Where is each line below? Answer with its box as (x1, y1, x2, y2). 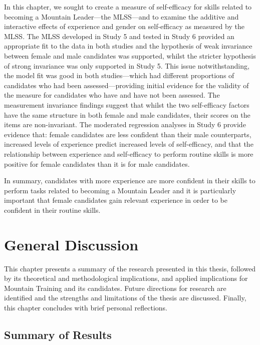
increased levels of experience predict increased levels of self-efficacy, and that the (4, 139, 253, 149)
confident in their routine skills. (4, 204, 101, 215)
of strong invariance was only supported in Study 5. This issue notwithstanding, (4, 60, 249, 71)
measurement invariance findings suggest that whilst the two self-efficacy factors (4, 99, 249, 110)
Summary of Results (4, 326, 112, 342)
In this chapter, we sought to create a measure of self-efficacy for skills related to (4, 2, 252, 12)
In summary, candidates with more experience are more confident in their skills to (4, 175, 255, 186)
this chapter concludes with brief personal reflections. (4, 302, 167, 312)
